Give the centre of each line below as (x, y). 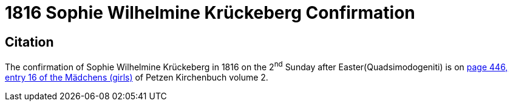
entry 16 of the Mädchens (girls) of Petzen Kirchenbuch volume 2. (137, 77)
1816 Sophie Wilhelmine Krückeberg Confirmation (210, 13)
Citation (29, 42)
